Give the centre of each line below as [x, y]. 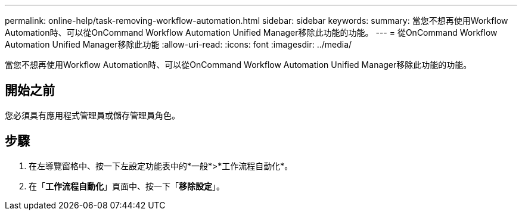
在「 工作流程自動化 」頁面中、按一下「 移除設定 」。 [127, 186]
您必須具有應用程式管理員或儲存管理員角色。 [92, 115]
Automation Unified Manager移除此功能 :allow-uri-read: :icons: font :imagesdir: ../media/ [178, 44]
